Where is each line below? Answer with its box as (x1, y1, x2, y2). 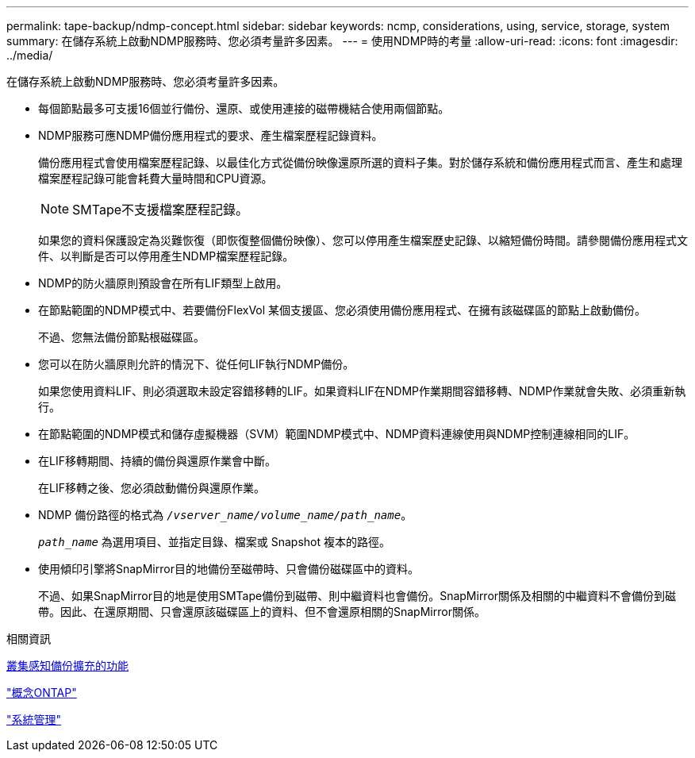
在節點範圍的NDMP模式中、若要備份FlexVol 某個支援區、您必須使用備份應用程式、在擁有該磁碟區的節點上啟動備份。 (38, 303, 647, 317)
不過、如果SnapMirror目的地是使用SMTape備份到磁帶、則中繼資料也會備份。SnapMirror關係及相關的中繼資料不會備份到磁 (38, 589, 677, 602)
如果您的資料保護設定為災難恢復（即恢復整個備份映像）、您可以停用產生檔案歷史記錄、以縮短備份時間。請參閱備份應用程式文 (38, 233, 688, 247)
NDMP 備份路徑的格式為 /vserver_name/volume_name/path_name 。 (38, 508, 413, 521)
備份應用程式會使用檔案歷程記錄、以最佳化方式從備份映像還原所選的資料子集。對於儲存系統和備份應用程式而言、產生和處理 (38, 156, 682, 169)
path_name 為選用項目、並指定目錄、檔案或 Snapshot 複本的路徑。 (38, 535, 391, 548)
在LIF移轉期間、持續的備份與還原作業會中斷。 (38, 454, 276, 467)
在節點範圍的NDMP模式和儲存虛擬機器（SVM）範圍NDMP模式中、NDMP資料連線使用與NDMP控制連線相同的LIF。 (38, 427, 635, 441)
